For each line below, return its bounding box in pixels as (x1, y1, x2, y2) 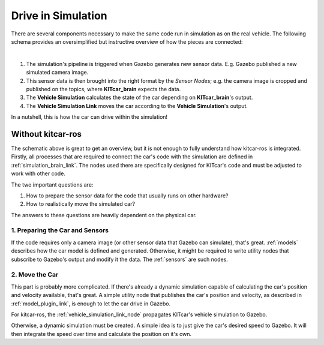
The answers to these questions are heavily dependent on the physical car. (11, 211, 197, 218)
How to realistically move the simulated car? (26, 200, 135, 208)
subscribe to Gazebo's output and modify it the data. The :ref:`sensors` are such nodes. (11, 256, 228, 263)
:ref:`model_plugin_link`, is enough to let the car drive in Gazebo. (11, 300, 171, 307)
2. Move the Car (11, 271, 59, 279)
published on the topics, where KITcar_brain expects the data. (26, 85, 181, 92)
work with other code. (11, 170, 66, 177)
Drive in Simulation (11, 9, 107, 22)
